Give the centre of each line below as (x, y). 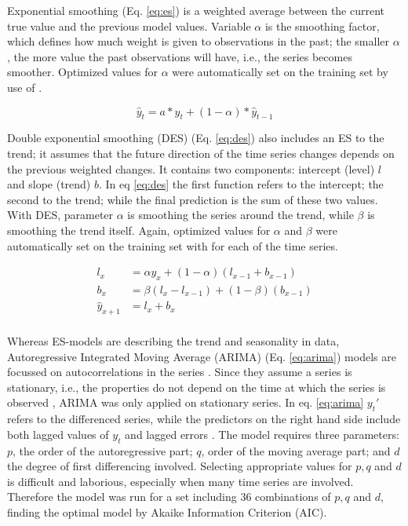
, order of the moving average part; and (296, 450)
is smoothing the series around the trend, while (240, 215)
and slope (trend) (49, 184)
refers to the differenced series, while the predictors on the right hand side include (204, 419)
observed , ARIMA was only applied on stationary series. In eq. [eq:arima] (186, 402)
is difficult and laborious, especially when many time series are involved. (180, 481)
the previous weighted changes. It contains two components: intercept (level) (191, 168)
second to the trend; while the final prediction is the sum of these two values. (193, 199)
